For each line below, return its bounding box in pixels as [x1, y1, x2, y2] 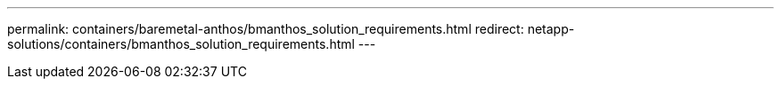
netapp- [527, 21, 575, 36]
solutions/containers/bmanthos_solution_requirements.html [7, 36, 355, 51]
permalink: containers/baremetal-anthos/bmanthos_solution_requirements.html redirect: [7, 21, 524, 36]
